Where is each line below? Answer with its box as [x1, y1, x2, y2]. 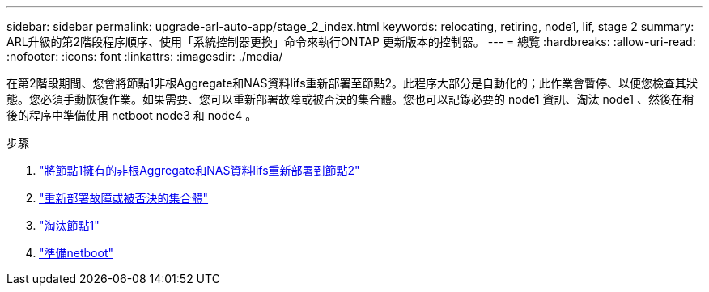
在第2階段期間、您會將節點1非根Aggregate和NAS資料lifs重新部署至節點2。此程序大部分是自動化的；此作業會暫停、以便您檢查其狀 [6, 76, 698, 90]
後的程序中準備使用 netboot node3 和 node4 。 [6, 108, 257, 122]
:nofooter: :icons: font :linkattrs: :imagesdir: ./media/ [6, 49, 283, 63]
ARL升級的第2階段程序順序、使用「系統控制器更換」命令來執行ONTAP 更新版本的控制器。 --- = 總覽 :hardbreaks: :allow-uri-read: [6, 35, 696, 49]
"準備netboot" [39, 246, 113, 260]
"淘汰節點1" [39, 218, 100, 232]
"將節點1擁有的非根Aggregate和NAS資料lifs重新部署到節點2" [39, 163, 360, 177]
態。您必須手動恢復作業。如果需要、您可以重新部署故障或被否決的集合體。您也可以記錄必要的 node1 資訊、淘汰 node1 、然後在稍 [6, 92, 694, 106]
